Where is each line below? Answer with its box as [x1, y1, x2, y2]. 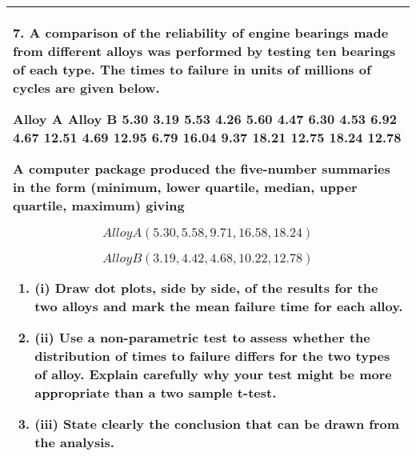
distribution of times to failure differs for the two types [34, 346, 390, 365]
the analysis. [34, 433, 114, 451]
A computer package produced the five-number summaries [13, 159, 390, 178]
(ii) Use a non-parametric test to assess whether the [34, 328, 370, 346]
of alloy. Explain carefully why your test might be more [34, 365, 392, 383]
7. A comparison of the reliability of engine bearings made [13, 23, 389, 42]
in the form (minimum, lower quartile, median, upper [13, 178, 358, 196]
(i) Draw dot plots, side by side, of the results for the [34, 278, 378, 297]
